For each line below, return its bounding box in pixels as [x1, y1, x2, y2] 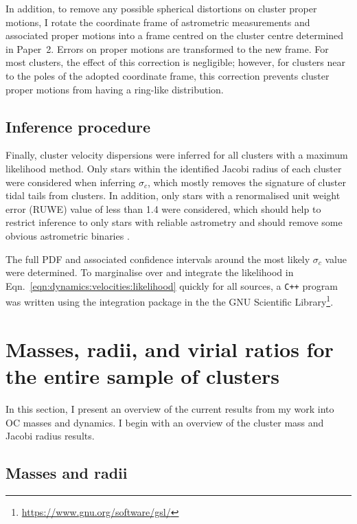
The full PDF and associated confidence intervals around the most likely [5, 251, 310, 266]
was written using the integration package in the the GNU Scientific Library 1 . [5, 293, 334, 309]
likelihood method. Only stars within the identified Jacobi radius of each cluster [5, 161, 342, 175]
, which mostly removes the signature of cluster [147, 174, 346, 189]
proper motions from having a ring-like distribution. [5, 82, 224, 96]
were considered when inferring [5, 174, 136, 189]
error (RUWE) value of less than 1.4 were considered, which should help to [5, 201, 321, 216]
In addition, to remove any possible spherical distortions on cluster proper [5, 1, 317, 15]
